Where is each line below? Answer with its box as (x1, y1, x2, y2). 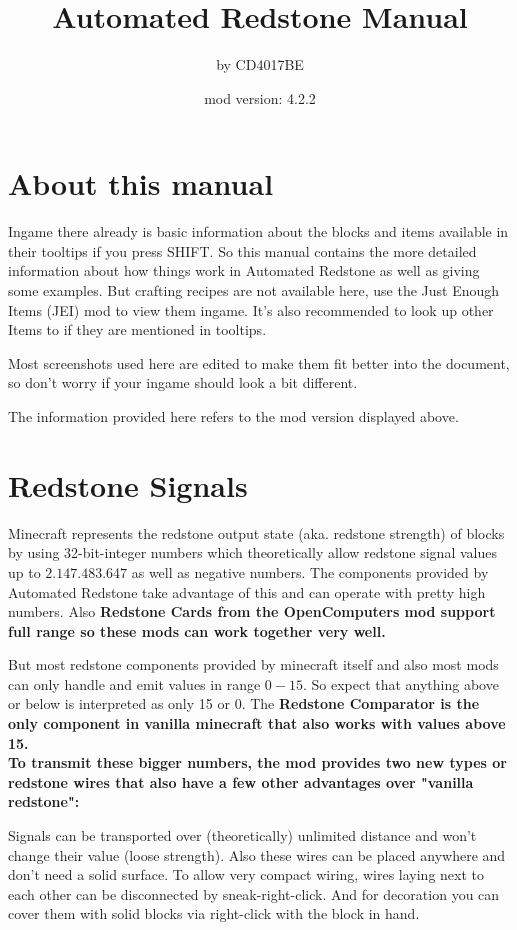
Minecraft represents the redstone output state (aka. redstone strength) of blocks (8, 522, 505, 543)
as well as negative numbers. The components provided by (131, 561, 489, 582)
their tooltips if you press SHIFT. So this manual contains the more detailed (8, 240, 477, 261)
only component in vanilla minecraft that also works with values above (8, 713, 506, 734)
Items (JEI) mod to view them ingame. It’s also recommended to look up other (8, 299, 494, 320)
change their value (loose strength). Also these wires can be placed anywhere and (8, 844, 506, 865)
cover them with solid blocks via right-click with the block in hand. (8, 903, 420, 924)
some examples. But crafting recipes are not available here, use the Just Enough (8, 280, 500, 301)
